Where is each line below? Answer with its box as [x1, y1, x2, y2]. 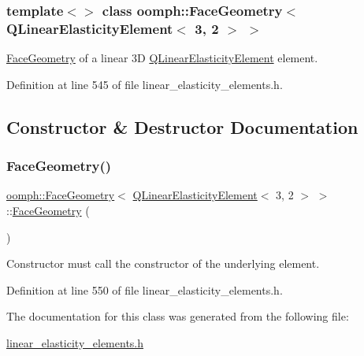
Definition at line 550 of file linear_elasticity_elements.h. [6, 281, 283, 298]
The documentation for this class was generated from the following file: [6, 308, 349, 324]
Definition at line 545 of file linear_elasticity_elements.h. [6, 76, 283, 92]
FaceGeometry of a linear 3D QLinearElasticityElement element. [6, 50, 318, 66]
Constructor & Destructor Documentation [6, 114, 358, 139]
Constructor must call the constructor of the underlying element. [6, 255, 320, 272]
